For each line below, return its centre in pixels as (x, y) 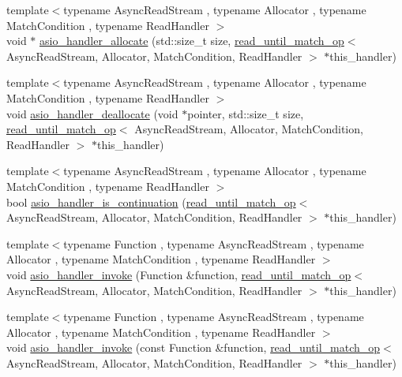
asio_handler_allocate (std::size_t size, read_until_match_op (192, 41)
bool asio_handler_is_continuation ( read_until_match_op (151, 202)
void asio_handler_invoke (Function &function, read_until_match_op (179, 274)
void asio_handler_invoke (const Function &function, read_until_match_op (193, 347)
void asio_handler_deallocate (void (92, 113)
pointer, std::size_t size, (246, 113)
